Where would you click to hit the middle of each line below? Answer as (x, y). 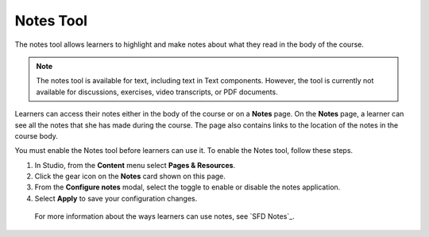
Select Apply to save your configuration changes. (116, 198)
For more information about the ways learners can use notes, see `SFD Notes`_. (165, 216)
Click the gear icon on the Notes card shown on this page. (130, 176)
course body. (37, 136)
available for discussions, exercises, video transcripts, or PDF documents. (157, 92)
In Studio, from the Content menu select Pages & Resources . (135, 165)
